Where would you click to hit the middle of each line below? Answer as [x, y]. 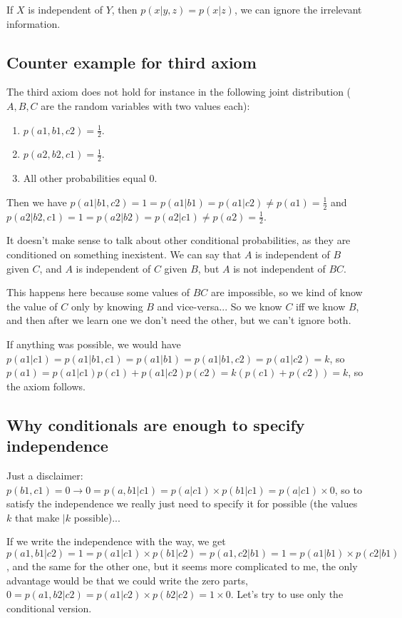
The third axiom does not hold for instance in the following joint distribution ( [179, 92]
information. [33, 23]
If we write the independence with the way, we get [116, 541]
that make [37, 517]
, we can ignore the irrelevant [298, 9]
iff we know [321, 306]
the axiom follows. [46, 386]
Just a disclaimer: [45, 476]
